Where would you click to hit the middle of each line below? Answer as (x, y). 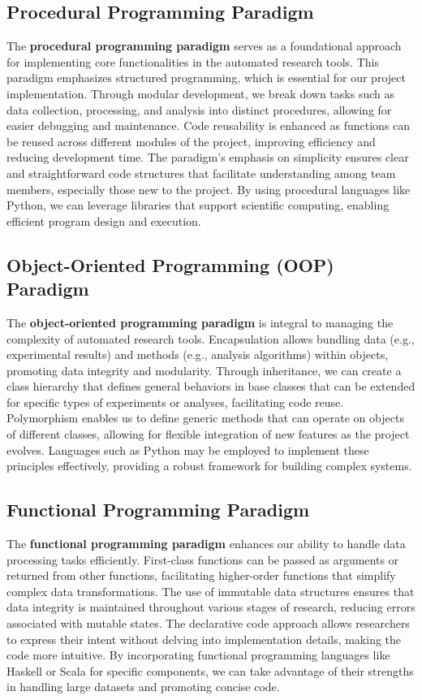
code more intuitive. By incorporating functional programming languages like (198, 655)
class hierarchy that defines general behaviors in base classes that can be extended (211, 386)
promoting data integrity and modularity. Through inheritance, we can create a (204, 370)
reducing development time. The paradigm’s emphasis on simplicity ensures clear (208, 157)
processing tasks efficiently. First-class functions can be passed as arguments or (203, 559)
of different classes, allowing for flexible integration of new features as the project (208, 434)
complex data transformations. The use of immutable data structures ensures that (211, 591)
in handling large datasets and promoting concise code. (143, 687)
